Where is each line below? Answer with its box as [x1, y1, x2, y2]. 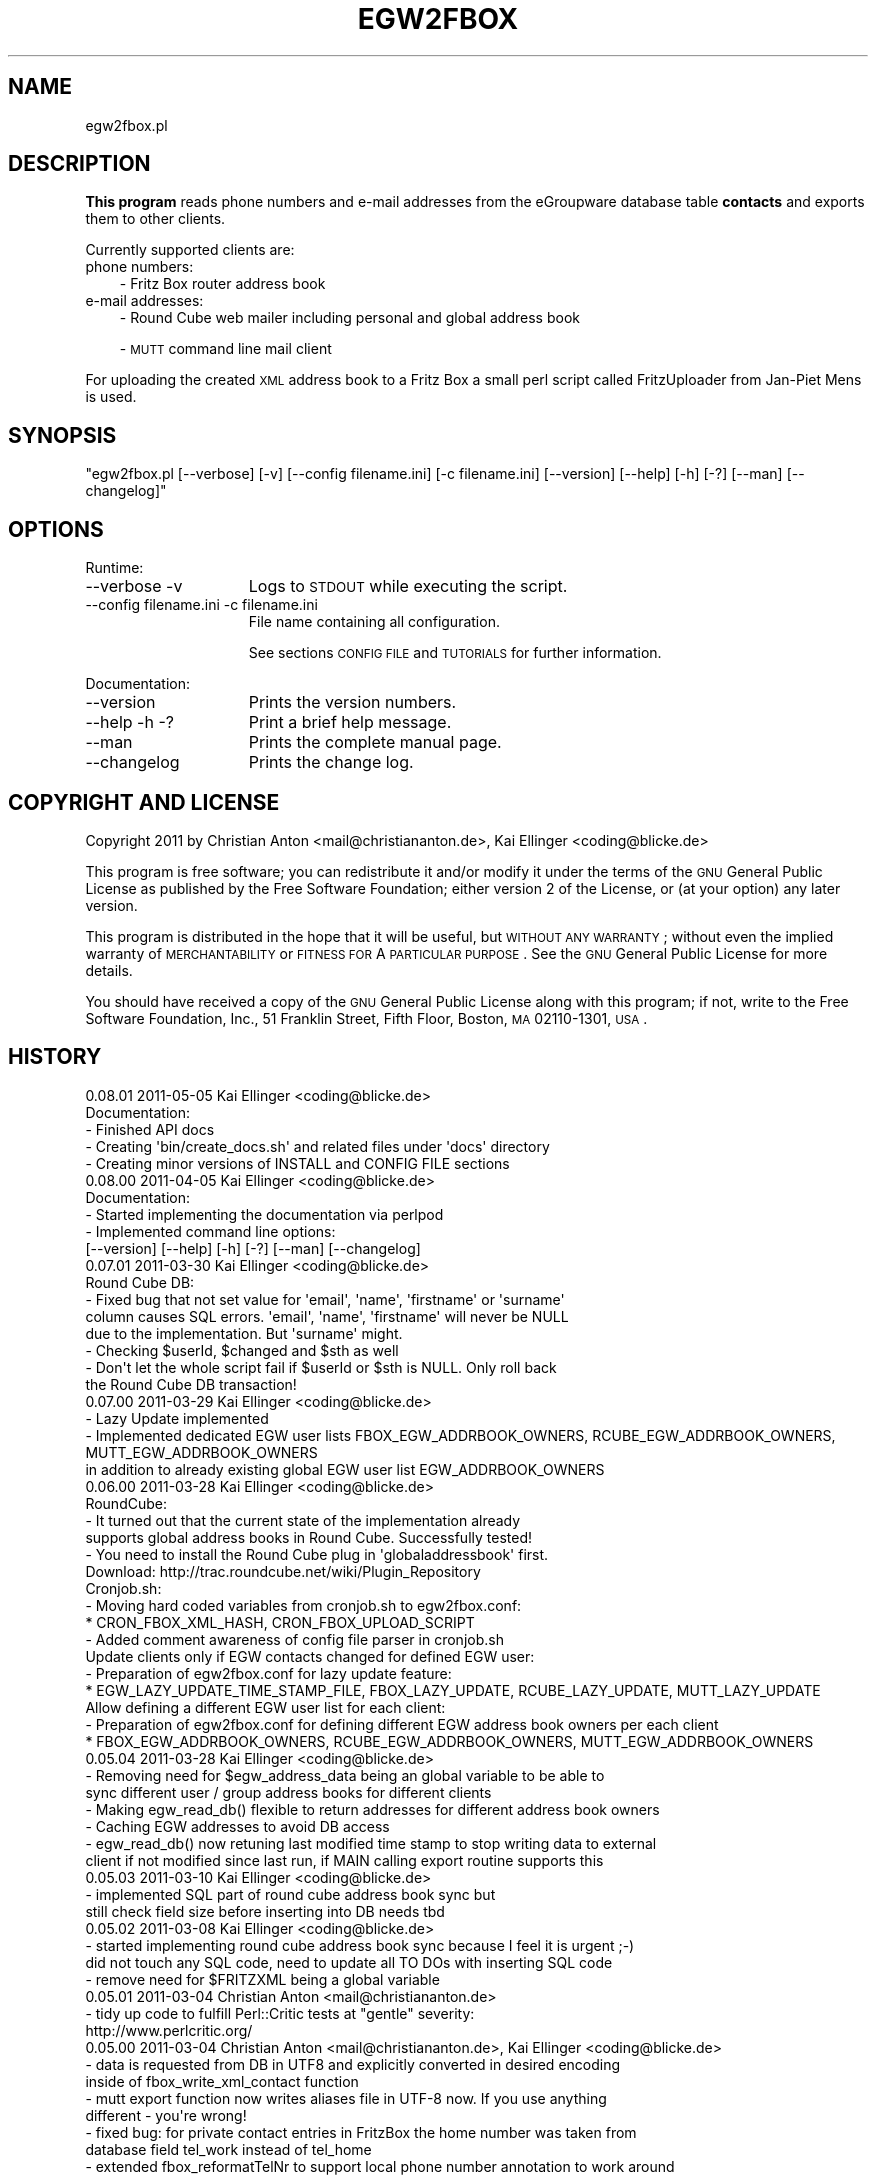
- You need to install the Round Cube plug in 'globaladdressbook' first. [85, 1545, 549, 1563]
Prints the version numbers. [248, 692, 457, 713]
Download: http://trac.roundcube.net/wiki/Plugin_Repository [85, 1562, 481, 1580]
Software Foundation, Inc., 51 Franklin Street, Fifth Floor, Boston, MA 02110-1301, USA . [85, 1009, 648, 1027]
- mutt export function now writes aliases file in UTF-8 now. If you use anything [85, 2089, 607, 2107]
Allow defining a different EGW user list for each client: [85, 1698, 446, 1716]
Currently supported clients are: [85, 241, 295, 259]
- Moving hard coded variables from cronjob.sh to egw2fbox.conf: [85, 1596, 522, 1614]
